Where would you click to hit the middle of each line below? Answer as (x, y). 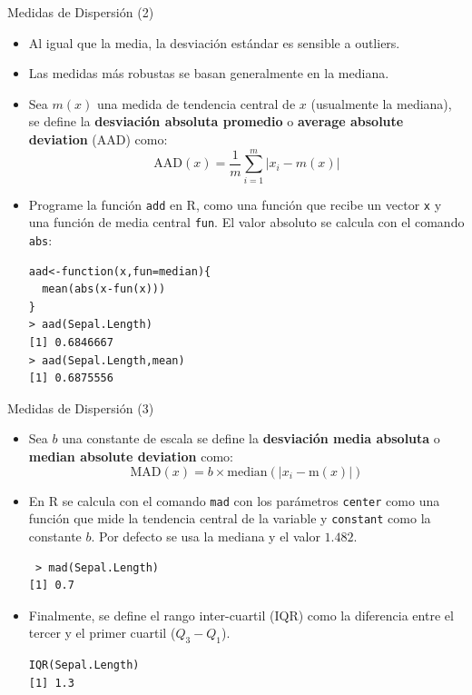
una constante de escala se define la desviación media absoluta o (251, 438)
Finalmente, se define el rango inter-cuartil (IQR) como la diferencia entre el (241, 615)
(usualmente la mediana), (381, 103)
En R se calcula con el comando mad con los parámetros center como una (234, 500)
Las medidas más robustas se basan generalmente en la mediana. (209, 73)
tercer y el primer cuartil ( (102, 633)
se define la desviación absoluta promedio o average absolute (216, 121)
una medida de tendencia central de (196, 103)
